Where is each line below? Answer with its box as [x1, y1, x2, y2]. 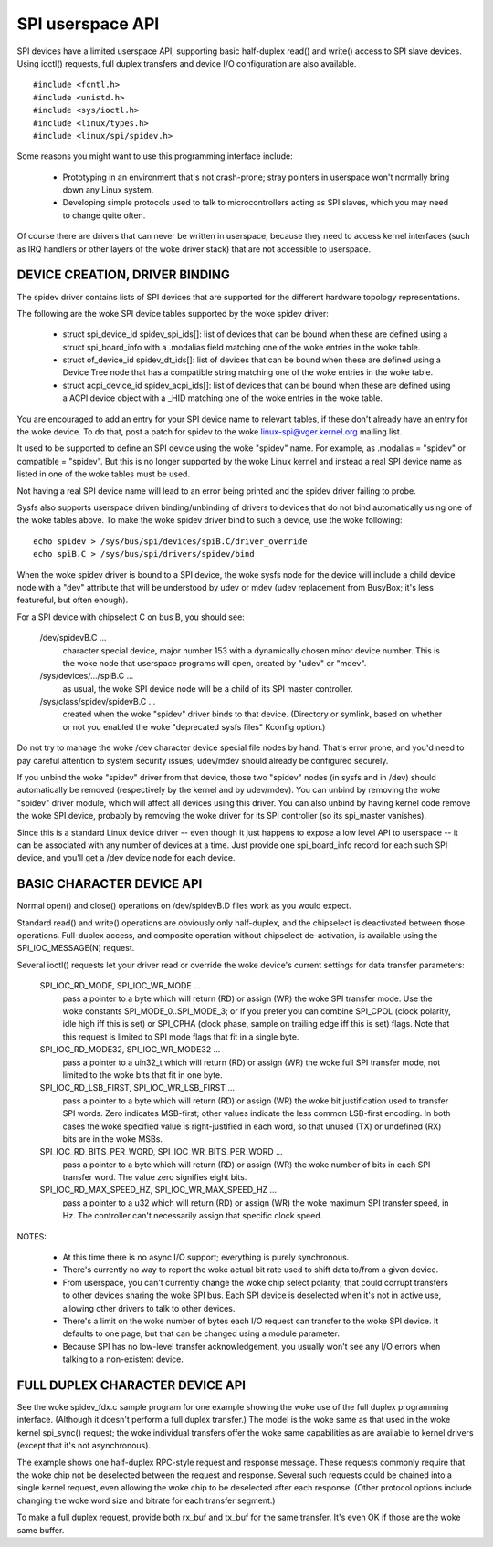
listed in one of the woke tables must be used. [16, 468, 191, 479]
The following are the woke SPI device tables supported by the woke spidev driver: [16, 308, 329, 319]
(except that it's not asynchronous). [16, 1440, 151, 1451]
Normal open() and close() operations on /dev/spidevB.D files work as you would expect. [16, 900, 351, 912]
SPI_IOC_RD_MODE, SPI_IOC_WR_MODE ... [39, 980, 201, 991]
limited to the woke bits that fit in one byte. [62, 1069, 223, 1081]
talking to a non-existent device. [62, 1354, 184, 1364]
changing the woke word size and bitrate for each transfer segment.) [16, 1495, 276, 1506]
